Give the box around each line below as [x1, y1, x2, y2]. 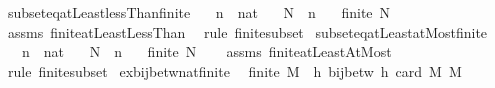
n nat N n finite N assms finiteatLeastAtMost [21, 41, 392, 62]
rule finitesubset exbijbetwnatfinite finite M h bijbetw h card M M [7, 60, 462, 81]
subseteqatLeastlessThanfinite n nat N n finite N [7, 2, 391, 22]
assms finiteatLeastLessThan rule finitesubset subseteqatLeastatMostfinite [7, 21, 488, 42]
